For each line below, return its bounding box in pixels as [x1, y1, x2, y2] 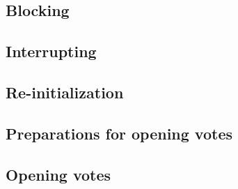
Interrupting [6, 40, 97, 62]
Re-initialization [6, 81, 124, 103]
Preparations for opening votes [6, 122, 233, 144]
